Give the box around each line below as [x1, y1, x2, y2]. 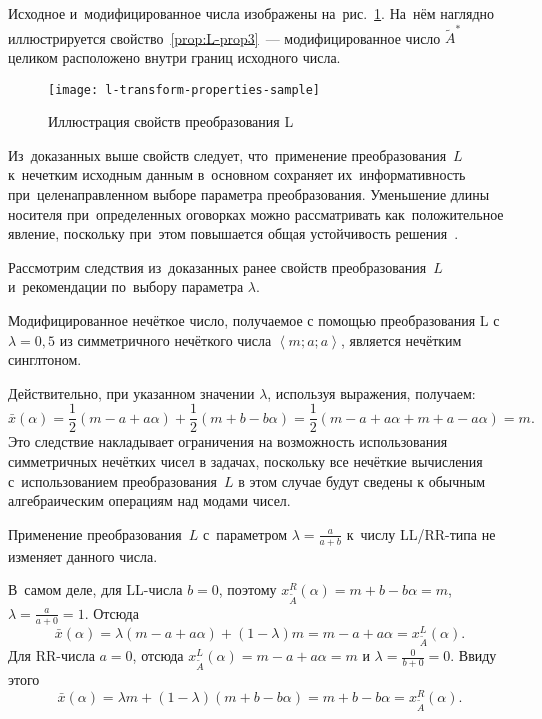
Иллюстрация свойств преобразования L [48, 111, 294, 132]
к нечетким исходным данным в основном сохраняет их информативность [8, 164, 466, 185]
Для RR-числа [8, 645, 95, 666]
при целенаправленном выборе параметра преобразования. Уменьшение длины [8, 183, 490, 204]
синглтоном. [8, 349, 82, 370]
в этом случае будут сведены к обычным [238, 470, 486, 491]
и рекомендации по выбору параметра [8, 276, 244, 297]
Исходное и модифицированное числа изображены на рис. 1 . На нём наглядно [8, 3, 494, 23]
